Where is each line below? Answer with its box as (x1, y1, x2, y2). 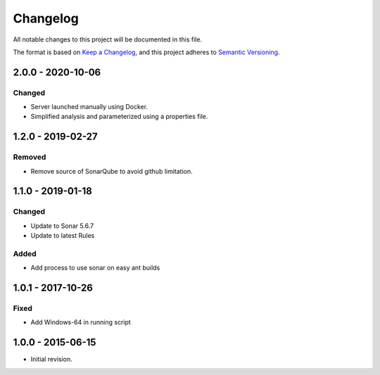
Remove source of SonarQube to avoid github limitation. (30, 167, 193, 175)
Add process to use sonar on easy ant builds (30, 264, 160, 272)
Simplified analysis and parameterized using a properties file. (30, 113, 208, 121)
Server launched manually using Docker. (30, 103, 148, 111)
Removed (13, 152, 46, 162)
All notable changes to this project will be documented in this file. (13, 35, 203, 44)
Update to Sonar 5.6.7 (30, 222, 94, 230)
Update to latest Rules (30, 231, 95, 240)
